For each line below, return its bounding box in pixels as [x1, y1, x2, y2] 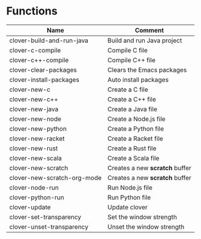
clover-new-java [9, 104, 59, 113]
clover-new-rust [9, 144, 58, 152]
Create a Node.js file [107, 115, 166, 123]
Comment [134, 26, 165, 34]
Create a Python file [107, 124, 164, 133]
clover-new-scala [9, 154, 62, 162]
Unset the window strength [107, 222, 185, 231]
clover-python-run [9, 193, 65, 202]
